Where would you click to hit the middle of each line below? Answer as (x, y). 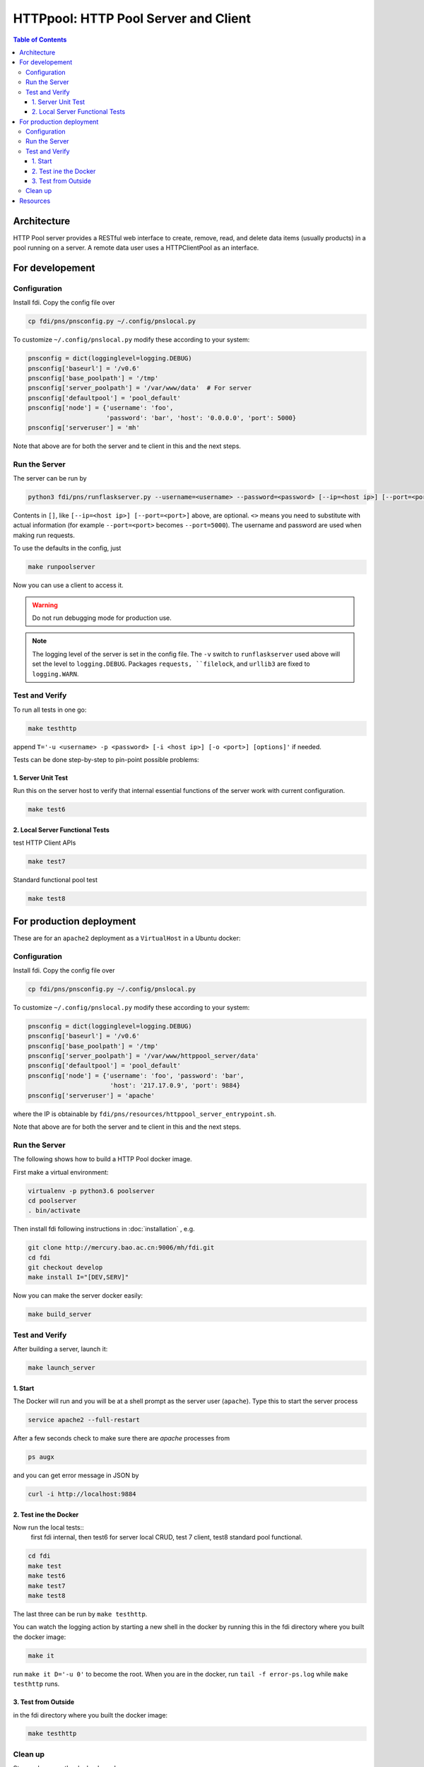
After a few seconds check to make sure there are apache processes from (121, 1438)
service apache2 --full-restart (84, 1420)
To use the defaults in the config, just (67, 548)
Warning (45, 605)
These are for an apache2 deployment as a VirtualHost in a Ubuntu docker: (127, 938)
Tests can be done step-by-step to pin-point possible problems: (106, 760)
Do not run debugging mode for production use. (102, 618)
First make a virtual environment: (61, 1172)
